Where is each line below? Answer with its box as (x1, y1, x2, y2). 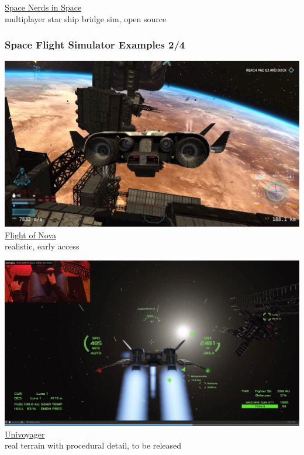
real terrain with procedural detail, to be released (5, 439, 182, 451)
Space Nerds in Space (5, 1, 82, 13)
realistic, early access (5, 240, 80, 252)
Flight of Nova (5, 228, 57, 241)
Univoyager (5, 428, 45, 440)
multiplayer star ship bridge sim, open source (5, 12, 167, 25)
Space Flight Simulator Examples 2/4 (5, 37, 185, 52)
